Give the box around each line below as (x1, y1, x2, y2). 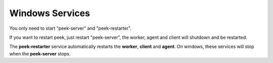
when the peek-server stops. (9, 50, 71, 56)
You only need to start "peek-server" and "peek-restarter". (9, 25, 131, 31)
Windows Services (9, 8, 90, 19)
